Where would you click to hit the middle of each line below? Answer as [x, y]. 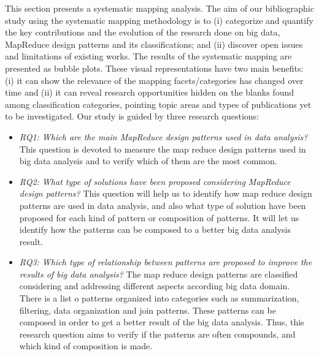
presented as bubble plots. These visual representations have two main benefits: [154, 68]
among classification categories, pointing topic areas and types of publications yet [158, 104]
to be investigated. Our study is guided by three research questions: [132, 116]
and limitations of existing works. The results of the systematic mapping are [148, 56]
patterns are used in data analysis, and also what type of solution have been [163, 205]
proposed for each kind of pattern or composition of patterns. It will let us [159, 217]
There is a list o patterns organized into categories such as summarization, [159, 298]
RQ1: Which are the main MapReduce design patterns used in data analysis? [163, 136]
